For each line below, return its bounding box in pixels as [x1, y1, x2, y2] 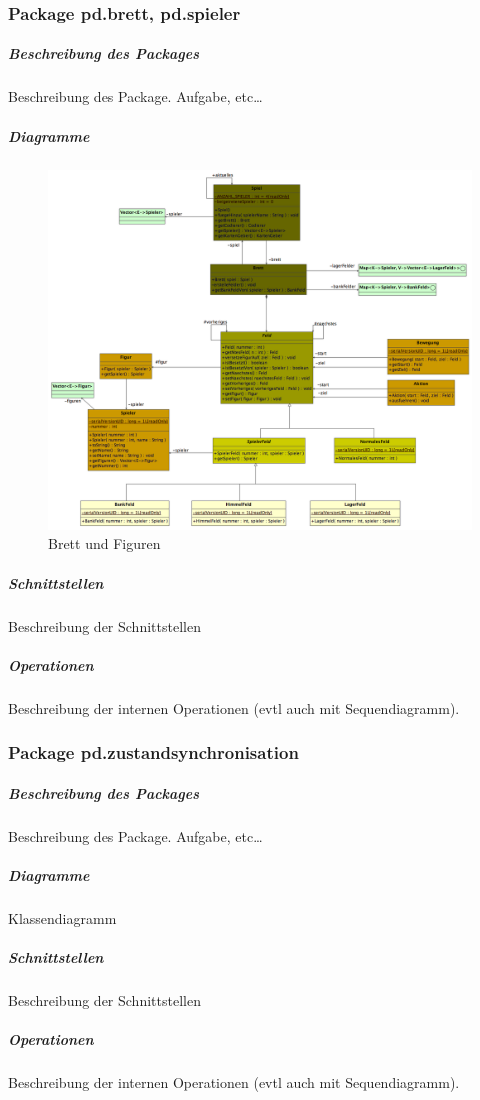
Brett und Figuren [48, 533, 161, 554]
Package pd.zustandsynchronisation [8, 740, 299, 765]
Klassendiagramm [8, 907, 117, 928]
